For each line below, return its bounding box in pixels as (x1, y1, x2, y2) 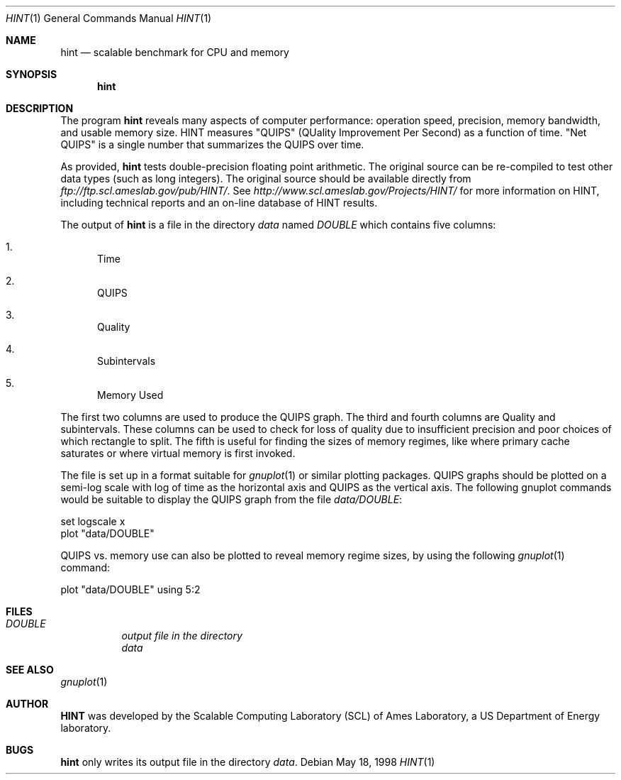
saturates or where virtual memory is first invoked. (60, 447, 296, 459)
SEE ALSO (6, 664, 54, 676)
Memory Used (97, 389, 164, 401)
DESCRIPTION (6, 102, 74, 114)
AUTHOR (6, 698, 49, 710)
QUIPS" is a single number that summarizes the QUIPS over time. (60, 138, 364, 150)
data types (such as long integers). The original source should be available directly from (60, 172, 471, 185)
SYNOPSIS (6, 68, 57, 80)
